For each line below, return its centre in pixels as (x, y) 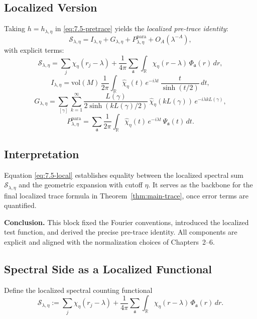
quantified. (20, 205)
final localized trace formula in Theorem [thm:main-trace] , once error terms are (126, 195)
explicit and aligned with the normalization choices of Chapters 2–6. (109, 241)
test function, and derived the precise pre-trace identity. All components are (121, 232)
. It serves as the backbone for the (201, 185)
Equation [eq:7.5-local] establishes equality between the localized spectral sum (124, 175)
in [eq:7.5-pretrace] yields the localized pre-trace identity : (142, 28)
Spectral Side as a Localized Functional (108, 269)
